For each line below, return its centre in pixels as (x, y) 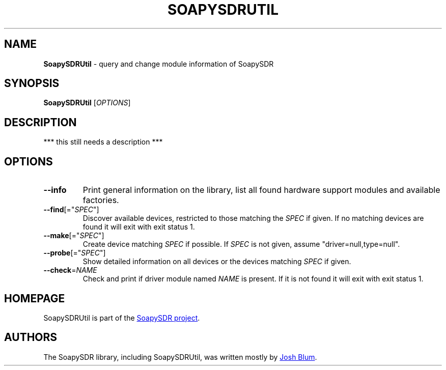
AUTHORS (31, 337)
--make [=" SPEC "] (74, 236)
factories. (101, 200)
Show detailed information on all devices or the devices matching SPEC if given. (217, 262)
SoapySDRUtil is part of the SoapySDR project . (122, 318)
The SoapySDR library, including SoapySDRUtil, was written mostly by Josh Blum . (180, 357)
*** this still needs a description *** (103, 142)
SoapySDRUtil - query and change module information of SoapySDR (159, 64)
